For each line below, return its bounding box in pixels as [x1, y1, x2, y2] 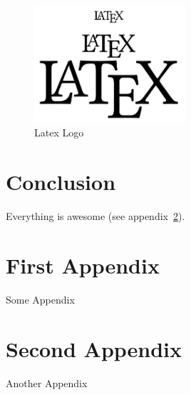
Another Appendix [6, 375, 88, 390]
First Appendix [6, 250, 160, 279]
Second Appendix [6, 334, 182, 363]
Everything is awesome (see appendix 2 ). [6, 209, 185, 224]
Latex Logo [34, 125, 84, 140]
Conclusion [6, 167, 116, 196]
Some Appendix [6, 291, 75, 306]
